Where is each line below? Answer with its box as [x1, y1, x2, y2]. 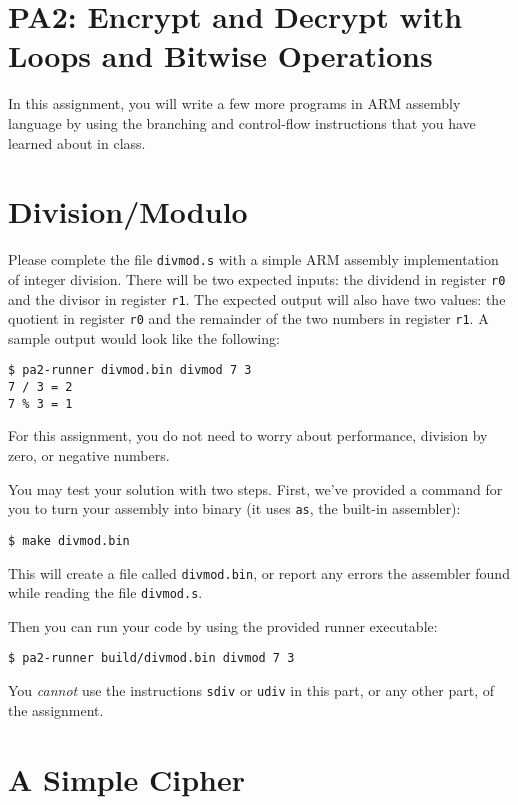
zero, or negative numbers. [8, 445, 170, 465]
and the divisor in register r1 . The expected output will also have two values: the [8, 288, 506, 309]
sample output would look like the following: [8, 327, 280, 348]
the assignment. [8, 699, 104, 720]
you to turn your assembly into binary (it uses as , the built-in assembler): [8, 498, 461, 519]
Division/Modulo [8, 191, 248, 232]
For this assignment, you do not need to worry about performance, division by [8, 425, 488, 446]
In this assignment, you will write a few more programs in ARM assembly [8, 93, 461, 114]
